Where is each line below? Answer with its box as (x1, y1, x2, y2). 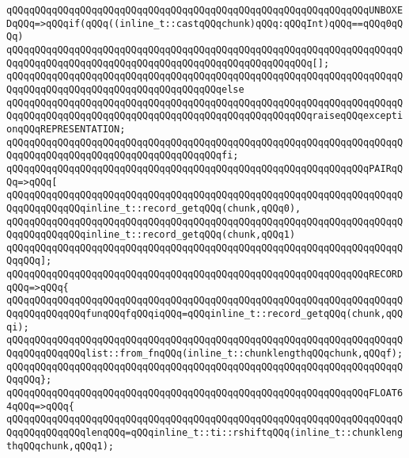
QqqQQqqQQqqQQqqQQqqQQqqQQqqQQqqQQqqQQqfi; (6, 150, 239, 162)
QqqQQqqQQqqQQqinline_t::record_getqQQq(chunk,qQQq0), (6, 202, 301, 214)
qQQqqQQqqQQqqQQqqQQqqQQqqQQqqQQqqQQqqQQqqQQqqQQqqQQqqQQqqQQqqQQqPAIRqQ (6, 162, 403, 174)
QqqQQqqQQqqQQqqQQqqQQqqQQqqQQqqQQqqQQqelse (6, 83, 244, 95)
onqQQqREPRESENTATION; (6, 123, 126, 135)
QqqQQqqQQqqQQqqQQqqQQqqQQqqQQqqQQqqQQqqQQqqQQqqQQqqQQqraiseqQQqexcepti (6, 110, 403, 122)
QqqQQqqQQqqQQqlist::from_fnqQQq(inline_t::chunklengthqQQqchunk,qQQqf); (6, 348, 403, 360)
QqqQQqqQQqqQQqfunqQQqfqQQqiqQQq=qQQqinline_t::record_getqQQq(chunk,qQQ (6, 308, 403, 320)
